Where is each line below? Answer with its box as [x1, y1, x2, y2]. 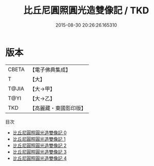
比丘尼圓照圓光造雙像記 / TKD [23, 5, 149, 16]
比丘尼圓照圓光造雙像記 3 [12, 149, 67, 155]
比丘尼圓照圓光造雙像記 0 [12, 129, 67, 136]
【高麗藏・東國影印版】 [29, 105, 86, 112]
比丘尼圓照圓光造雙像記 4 [12, 155, 67, 161]
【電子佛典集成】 [29, 66, 71, 73]
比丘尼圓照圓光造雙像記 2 [12, 142, 67, 149]
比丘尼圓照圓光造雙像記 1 [12, 136, 66, 142]
